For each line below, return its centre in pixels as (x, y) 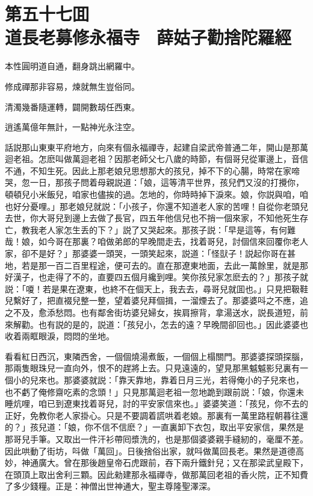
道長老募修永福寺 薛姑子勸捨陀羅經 (148, 37)
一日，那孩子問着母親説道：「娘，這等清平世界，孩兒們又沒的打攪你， (167, 182)
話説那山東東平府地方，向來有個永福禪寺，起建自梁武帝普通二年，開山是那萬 (156, 147)
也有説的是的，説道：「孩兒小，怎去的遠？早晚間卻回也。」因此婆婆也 (173, 324)
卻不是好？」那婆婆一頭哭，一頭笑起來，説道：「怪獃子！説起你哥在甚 (158, 253)
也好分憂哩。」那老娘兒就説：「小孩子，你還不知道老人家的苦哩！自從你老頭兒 (156, 206)
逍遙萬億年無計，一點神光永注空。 (72, 127)
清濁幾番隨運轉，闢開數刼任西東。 (72, 106)
